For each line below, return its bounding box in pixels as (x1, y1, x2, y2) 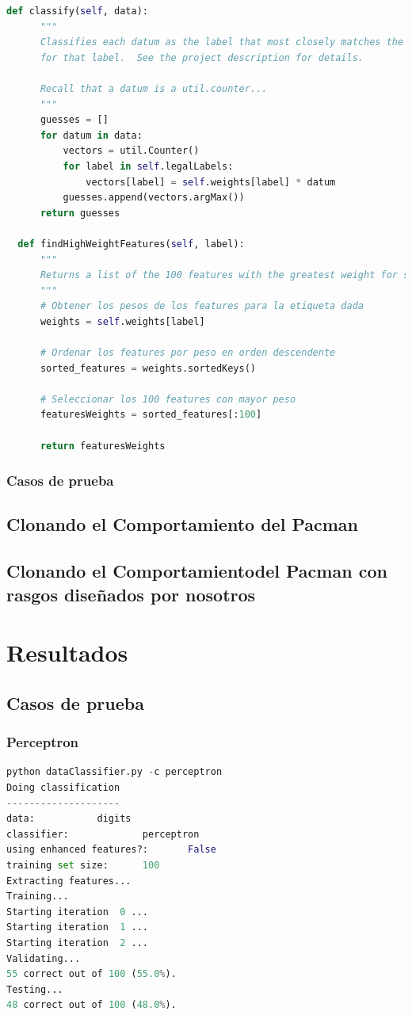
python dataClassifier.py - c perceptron (6, 766, 223, 778)
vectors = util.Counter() (63, 145, 200, 157)
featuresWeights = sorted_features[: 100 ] (40, 409, 262, 421)
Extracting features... (6, 875, 132, 887)
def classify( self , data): (6, 6, 148, 17)
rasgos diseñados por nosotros (6, 582, 256, 606)
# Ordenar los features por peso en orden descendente (40, 347, 336, 359)
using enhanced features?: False (6, 844, 216, 856)
